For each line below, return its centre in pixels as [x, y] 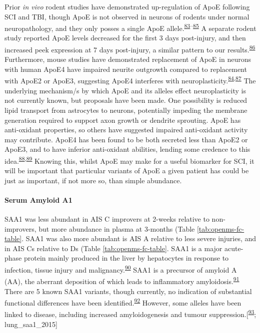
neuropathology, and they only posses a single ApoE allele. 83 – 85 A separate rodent [130, 27]
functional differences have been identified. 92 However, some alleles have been [123, 302]
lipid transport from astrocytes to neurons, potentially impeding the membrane [126, 110]
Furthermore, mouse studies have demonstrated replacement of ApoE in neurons [128, 59]
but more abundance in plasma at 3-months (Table [117, 228]
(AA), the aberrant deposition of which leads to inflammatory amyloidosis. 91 [122, 280]
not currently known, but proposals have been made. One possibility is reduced [126, 100]
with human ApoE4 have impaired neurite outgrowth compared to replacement [126, 69]
